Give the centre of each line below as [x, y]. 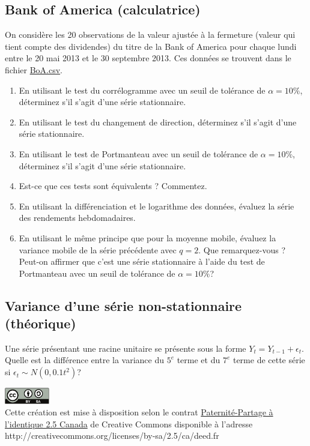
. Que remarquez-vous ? [242, 249]
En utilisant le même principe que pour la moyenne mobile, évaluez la [147, 237]
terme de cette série [269, 360]
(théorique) [41, 323]
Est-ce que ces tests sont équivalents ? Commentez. [113, 186]
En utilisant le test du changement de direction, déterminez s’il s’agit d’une [158, 122]
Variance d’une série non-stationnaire [123, 305]
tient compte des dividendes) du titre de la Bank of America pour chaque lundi [151, 46]
